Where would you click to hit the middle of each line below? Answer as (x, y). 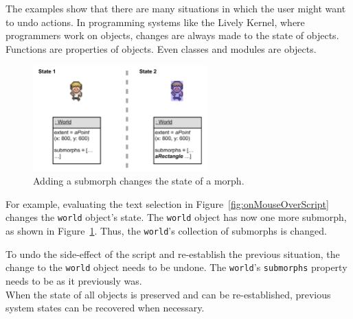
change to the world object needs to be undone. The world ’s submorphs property (176, 267)
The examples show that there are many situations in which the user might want (176, 8)
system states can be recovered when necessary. (105, 308)
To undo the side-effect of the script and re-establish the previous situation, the (173, 253)
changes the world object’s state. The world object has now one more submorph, (176, 217)
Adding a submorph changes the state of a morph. (139, 181)
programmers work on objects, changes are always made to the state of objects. (172, 35)
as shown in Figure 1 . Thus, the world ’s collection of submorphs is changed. (166, 231)
